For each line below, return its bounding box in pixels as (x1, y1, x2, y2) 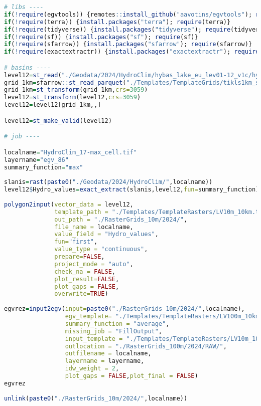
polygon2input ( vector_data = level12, (4, 200, 134, 208)
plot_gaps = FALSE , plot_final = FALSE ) (65, 372, 198, 379)
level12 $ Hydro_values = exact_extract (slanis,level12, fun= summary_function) (4, 186, 259, 193)
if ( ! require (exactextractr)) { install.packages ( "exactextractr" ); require (4, 48, 259, 56)
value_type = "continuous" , (54, 246, 148, 253)
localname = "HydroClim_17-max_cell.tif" (4, 148, 137, 156)
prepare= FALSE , (54, 253, 105, 260)
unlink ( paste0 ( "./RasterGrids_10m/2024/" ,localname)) (4, 394, 188, 402)
